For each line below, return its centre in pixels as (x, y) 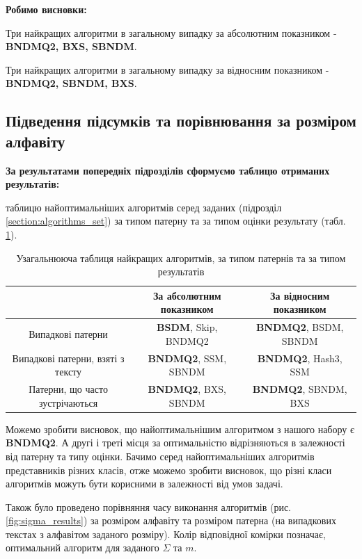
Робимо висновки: (46, 9)
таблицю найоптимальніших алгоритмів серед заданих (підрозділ (144, 207)
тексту (69, 372)
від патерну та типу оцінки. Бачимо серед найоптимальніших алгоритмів (160, 456)
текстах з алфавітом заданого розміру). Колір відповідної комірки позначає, (166, 534)
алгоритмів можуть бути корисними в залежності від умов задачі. (144, 484)
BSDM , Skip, (187, 327)
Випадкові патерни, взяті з (68, 358)
